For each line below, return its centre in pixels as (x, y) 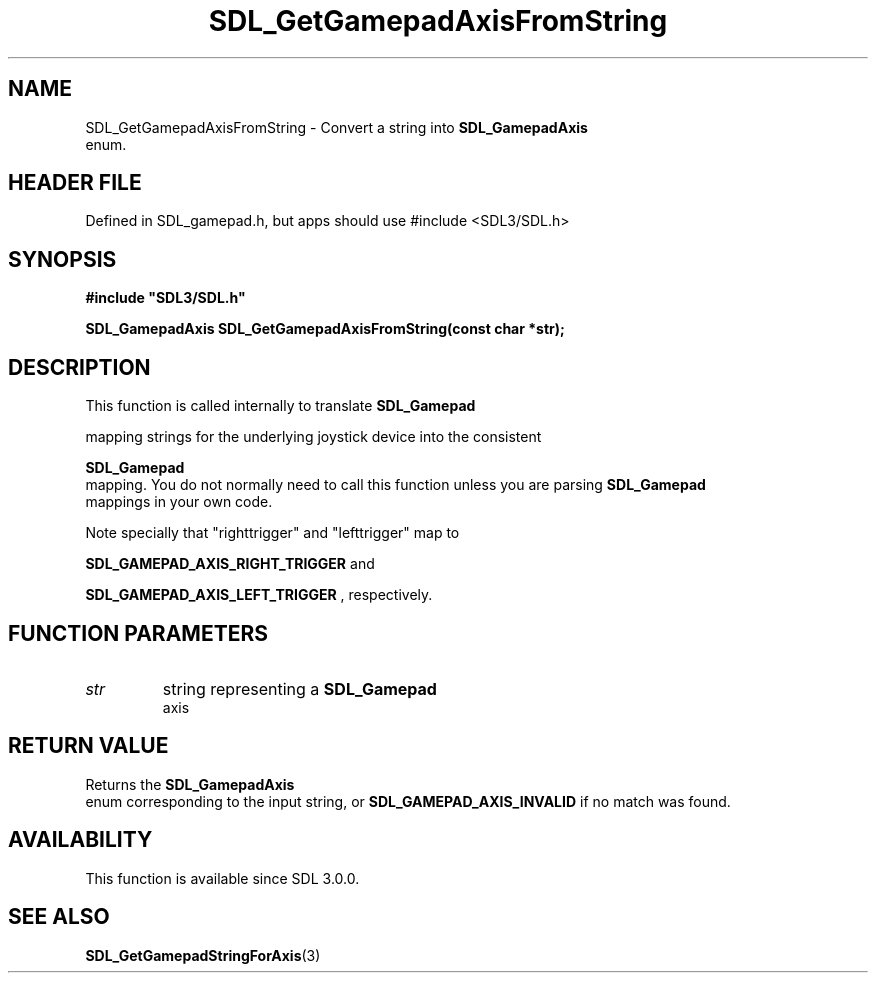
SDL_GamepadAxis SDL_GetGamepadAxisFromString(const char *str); (325, 329)
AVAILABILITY (80, 840)
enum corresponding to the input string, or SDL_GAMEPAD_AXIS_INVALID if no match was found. (408, 801)
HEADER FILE (75, 183)
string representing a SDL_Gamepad (299, 688)
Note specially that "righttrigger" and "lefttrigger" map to (272, 533)
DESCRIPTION (79, 367)
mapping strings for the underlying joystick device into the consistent (313, 437)
